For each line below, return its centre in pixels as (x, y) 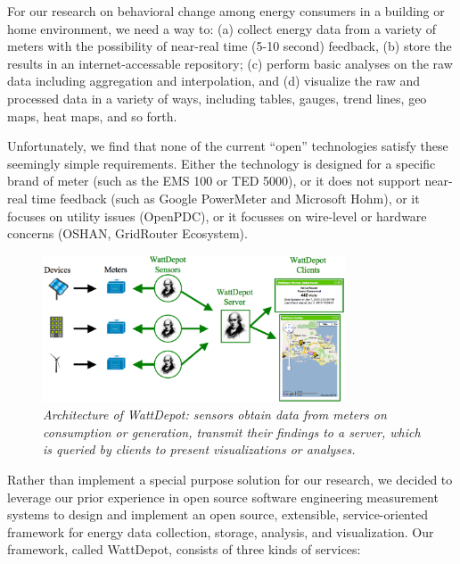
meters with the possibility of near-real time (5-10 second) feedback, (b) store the (230, 46)
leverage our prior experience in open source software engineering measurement (223, 497)
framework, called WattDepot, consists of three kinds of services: (184, 549)
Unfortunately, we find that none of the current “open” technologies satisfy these (228, 146)
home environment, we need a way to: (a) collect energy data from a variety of (222, 28)
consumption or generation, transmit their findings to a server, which (232, 431)
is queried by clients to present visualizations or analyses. (199, 449)
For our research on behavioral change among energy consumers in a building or (226, 11)
